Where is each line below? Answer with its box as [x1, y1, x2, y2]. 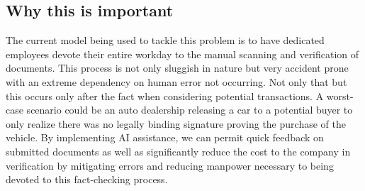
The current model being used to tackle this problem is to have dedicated [6, 33, 325, 48]
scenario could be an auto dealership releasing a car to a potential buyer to [26, 102, 353, 117]
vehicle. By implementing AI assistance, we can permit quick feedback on [6, 130, 324, 145]
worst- [326, 88, 354, 103]
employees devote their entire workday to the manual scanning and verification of [6, 46, 359, 61]
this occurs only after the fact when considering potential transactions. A [6, 88, 324, 103]
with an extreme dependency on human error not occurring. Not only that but [6, 74, 347, 89]
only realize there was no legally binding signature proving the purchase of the [6, 116, 346, 131]
